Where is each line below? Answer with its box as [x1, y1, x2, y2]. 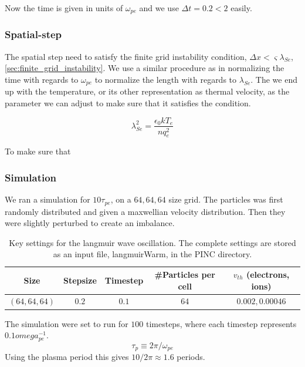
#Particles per [154, 268, 215, 280]
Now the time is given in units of [5, 2, 123, 14]
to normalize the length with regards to [94, 73, 237, 85]
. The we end [250, 73, 297, 85]
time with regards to [5, 73, 79, 85]
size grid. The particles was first [168, 193, 283, 206]
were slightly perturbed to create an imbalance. [5, 217, 175, 229]
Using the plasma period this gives [5, 351, 129, 363]
